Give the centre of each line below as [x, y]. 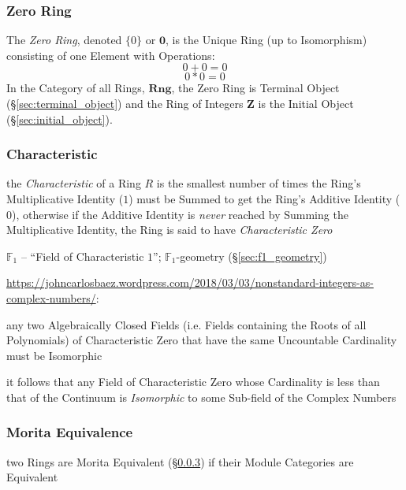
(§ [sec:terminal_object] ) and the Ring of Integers [125, 103]
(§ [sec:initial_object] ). [60, 119]
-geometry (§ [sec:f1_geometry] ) [251, 256]
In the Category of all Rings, [76, 88]
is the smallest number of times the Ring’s [259, 183]
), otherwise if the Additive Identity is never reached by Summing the [180, 214]
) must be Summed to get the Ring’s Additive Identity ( [264, 199]
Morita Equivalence [70, 432]
